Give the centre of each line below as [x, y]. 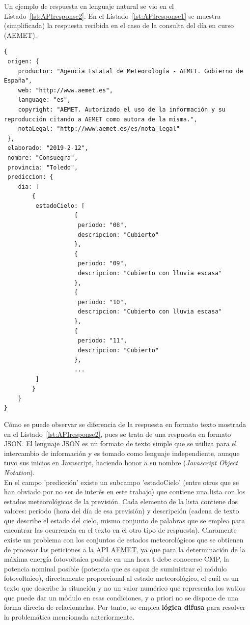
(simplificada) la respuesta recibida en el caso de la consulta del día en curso [119, 25]
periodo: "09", [102, 264]
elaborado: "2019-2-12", [48, 148]
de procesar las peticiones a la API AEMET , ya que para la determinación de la [125, 549]
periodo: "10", [102, 302]
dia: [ [28, 186]
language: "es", [44, 100]
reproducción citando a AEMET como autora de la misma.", [101, 119]
